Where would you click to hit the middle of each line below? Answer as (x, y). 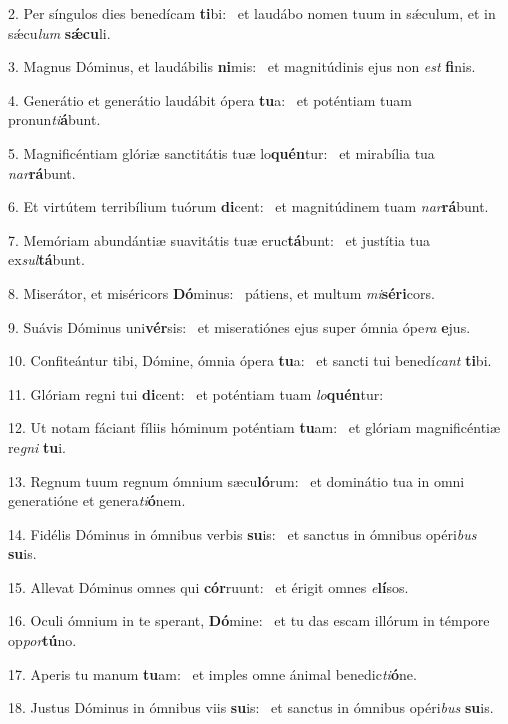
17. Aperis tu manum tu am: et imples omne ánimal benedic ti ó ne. (212, 673)
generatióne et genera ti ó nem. (97, 500)
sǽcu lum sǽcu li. (59, 32)
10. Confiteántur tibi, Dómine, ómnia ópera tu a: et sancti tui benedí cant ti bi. (250, 360)
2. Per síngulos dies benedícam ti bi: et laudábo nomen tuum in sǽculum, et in (252, 13)
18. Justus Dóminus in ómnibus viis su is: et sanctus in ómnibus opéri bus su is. (251, 707)
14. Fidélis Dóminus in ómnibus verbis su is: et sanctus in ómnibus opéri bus (242, 533)
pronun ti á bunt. (54, 119)
